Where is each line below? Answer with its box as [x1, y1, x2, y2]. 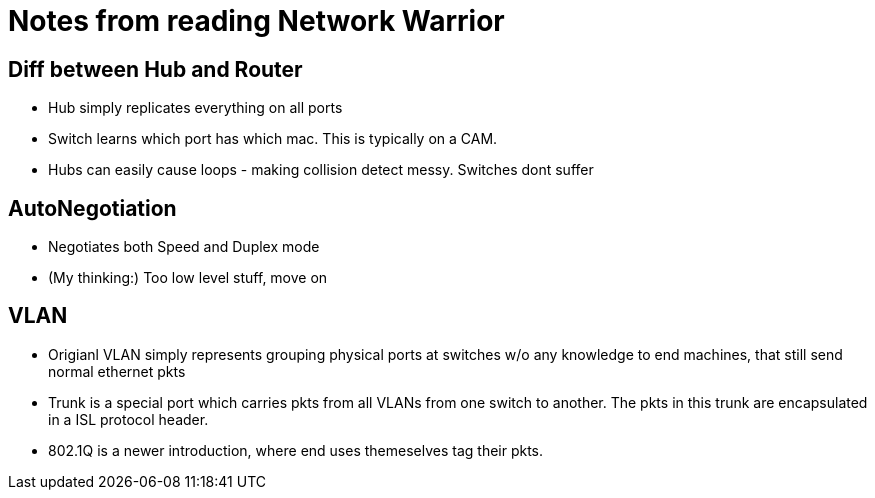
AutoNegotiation [8, 195, 177, 221]
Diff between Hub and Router [8, 56, 303, 82]
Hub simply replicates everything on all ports [48, 99, 343, 117]
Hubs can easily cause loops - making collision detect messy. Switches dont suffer [48, 161, 594, 179]
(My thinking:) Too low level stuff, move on [48, 269, 328, 287]
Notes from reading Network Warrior [8, 4, 505, 38]
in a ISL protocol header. [48, 410, 209, 428]
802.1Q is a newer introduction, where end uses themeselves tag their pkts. [48, 441, 544, 459]
